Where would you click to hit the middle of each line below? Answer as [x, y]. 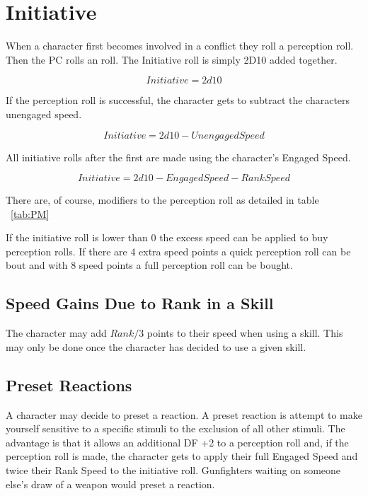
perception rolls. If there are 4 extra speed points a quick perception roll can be [178, 251]
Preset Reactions [69, 385]
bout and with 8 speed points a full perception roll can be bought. [149, 265]
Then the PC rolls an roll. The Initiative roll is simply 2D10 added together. [172, 59]
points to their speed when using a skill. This [245, 333]
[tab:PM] [30, 213]
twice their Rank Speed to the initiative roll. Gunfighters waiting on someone [173, 470]
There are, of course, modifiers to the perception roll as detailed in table [162, 200]
